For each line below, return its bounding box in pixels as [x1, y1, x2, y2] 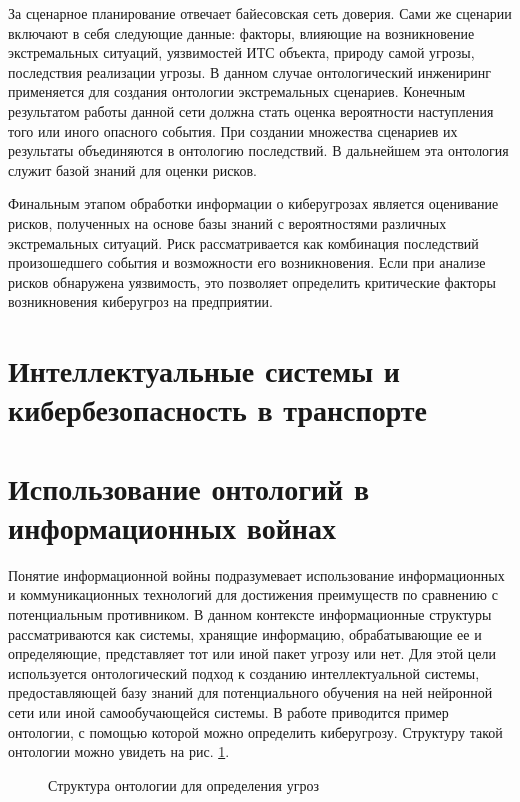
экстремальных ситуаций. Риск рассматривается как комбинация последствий [8, 232, 479, 253]
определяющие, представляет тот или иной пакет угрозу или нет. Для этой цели [8, 643, 497, 664]
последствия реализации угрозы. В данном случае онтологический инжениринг [8, 61, 492, 82]
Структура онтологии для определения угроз [48, 774, 319, 795]
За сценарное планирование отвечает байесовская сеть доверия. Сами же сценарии [8, 3, 512, 23]
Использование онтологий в [8, 467, 370, 508]
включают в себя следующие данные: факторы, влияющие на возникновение [8, 22, 475, 43]
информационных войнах [8, 506, 336, 547]
